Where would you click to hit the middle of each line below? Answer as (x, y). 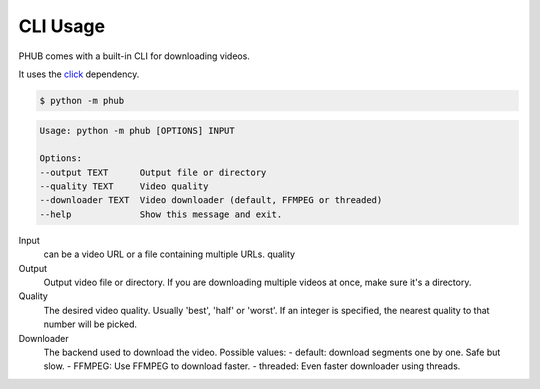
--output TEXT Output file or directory (153, 172)
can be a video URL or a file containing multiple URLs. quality (169, 254)
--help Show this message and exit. (161, 214)
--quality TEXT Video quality (124, 186)
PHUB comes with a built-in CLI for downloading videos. (134, 56)
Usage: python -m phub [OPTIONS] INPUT (137, 130)
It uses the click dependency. (79, 74)
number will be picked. (90, 324)
